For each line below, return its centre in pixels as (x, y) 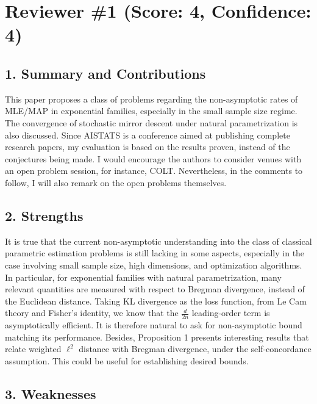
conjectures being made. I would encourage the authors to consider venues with (153, 158)
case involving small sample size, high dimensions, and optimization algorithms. (154, 265)
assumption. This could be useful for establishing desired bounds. (127, 360)
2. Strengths (44, 215)
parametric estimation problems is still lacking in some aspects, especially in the (155, 253)
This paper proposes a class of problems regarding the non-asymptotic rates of (151, 99)
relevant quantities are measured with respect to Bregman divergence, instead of (155, 289)
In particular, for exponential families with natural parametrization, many (143, 277)
